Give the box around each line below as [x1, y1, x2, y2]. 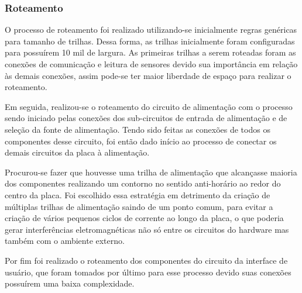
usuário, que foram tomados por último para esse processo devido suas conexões [5, 266, 291, 278]
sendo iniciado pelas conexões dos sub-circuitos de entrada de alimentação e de [5, 112, 287, 124]
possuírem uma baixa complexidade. [5, 277, 135, 289]
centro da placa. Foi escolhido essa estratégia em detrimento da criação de [5, 188, 270, 201]
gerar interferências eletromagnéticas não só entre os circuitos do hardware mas [5, 223, 289, 235]
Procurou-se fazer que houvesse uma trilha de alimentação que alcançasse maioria [5, 166, 297, 178]
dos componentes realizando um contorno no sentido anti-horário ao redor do [5, 177, 281, 189]
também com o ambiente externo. [5, 235, 125, 247]
